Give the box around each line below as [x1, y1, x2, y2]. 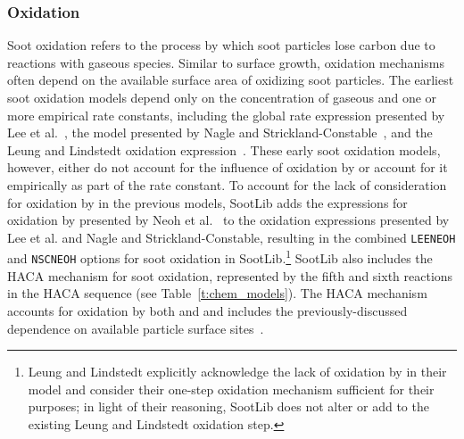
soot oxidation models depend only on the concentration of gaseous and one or [7, 88, 437, 106]
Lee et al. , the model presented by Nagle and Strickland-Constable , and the [7, 123, 433, 142]
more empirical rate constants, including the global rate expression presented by [7, 105, 445, 124]
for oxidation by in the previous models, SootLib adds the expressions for [7, 193, 408, 211]
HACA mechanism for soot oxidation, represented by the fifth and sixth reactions [7, 266, 453, 285]
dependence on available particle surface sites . [7, 319, 264, 337]
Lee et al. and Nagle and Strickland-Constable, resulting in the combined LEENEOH [7, 228, 456, 246]
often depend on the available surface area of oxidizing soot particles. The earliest [7, 70, 454, 89]
